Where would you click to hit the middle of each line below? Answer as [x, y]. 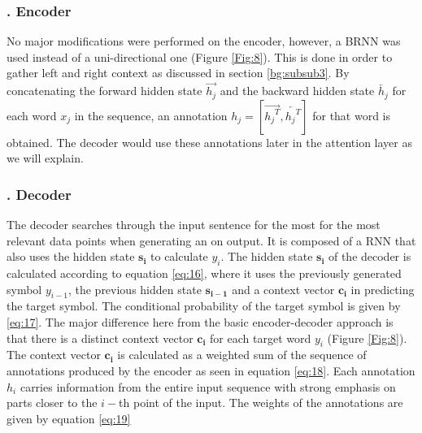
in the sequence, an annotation [151, 115]
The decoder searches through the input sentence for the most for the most [194, 225]
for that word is [352, 115]
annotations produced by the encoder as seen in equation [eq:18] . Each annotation [211, 371]
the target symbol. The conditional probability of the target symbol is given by [204, 306]
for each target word [261, 338]
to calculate [179, 256]
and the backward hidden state [297, 91]
